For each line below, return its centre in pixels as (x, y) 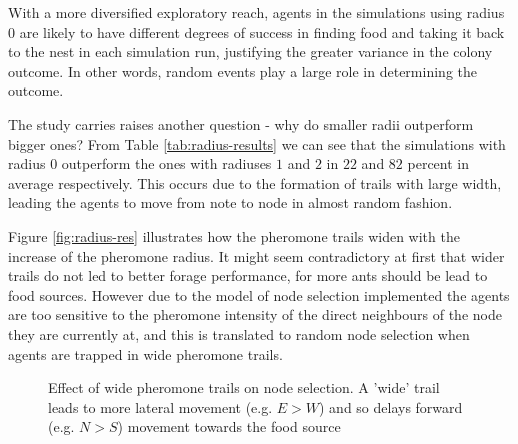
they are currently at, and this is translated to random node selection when (239, 333)
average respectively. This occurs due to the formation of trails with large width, (255, 182)
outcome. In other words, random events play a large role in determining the (242, 70)
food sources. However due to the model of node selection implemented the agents (259, 294)
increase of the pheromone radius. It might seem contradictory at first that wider (256, 255)
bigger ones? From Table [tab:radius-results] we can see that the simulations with (257, 143)
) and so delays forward (391, 406)
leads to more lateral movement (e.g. (160, 406)
